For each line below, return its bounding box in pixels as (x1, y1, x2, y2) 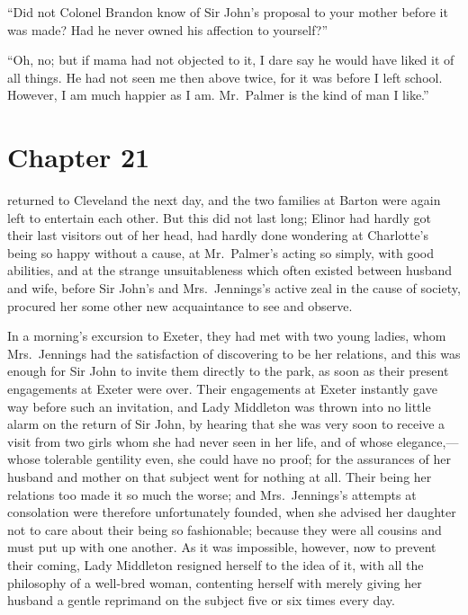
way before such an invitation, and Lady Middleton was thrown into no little (7, 397, 431, 415)
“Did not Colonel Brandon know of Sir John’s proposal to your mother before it (7, 3, 448, 21)
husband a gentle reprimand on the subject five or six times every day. (7, 591, 395, 610)
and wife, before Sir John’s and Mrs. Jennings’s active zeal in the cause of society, (7, 279, 461, 298)
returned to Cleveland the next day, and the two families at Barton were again (7, 191, 441, 209)
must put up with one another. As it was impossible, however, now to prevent (7, 538, 436, 557)
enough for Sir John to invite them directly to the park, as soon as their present (7, 361, 449, 380)
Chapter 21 (7, 138, 150, 175)
